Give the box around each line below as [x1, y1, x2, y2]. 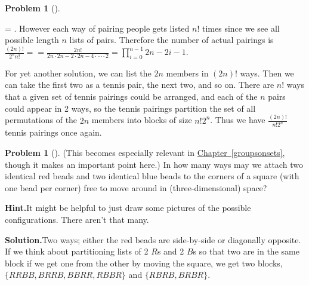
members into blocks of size [91, 114, 192, 126]
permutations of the [5, 114, 78, 126]
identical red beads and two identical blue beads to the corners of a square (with [5, 170, 299, 182]
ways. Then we [240, 66, 294, 79]
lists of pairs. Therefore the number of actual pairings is [69, 33, 274, 46]
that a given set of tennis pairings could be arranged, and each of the [5, 90, 258, 103]
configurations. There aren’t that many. [5, 213, 149, 226]
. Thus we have [210, 114, 265, 126]
